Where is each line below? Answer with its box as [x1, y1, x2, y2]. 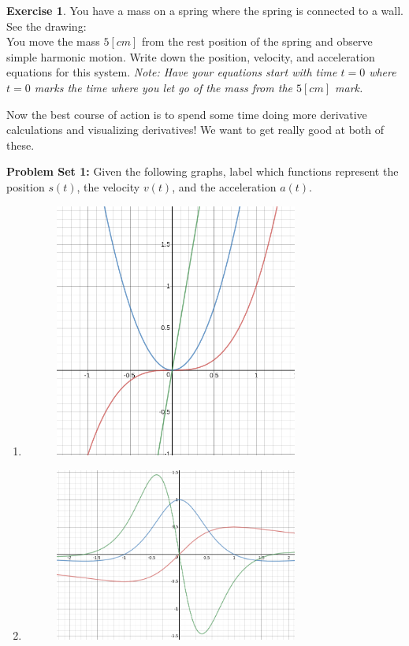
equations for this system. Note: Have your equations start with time [6, 64, 337, 80]
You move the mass [6, 33, 100, 50]
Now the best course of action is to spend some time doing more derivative [6, 106, 367, 122]
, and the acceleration [172, 178, 277, 195]
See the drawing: [6, 17, 87, 34]
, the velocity [76, 178, 140, 195]
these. [6, 136, 35, 153]
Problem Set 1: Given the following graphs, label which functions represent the [6, 163, 399, 180]
